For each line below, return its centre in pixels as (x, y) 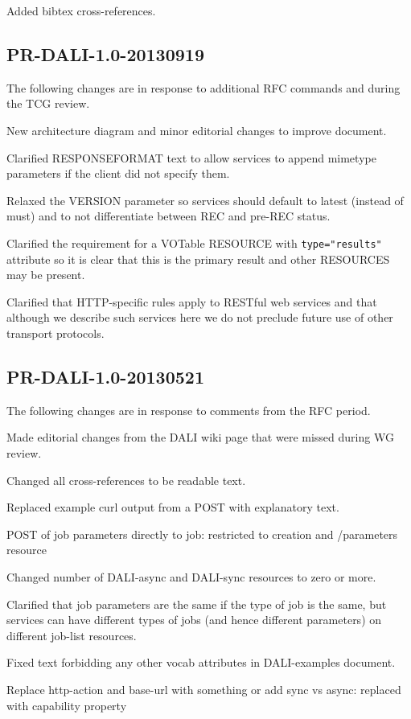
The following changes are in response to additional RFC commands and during (203, 87)
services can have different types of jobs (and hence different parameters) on (194, 620)
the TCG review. (48, 103)
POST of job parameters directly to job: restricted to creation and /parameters (202, 534)
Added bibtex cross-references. (81, 10)
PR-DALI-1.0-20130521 (105, 376)
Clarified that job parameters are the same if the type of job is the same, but (197, 604)
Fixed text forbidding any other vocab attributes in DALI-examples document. (201, 662)
